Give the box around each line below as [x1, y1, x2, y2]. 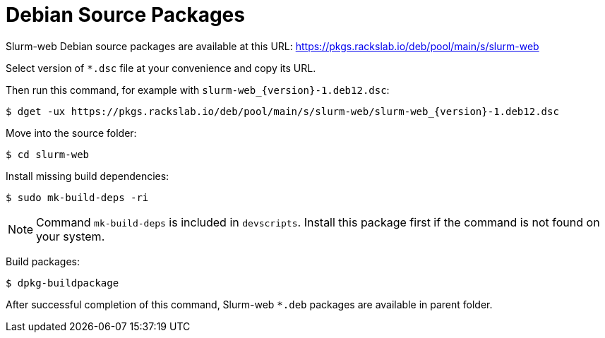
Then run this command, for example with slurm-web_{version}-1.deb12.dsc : [6, 83, 390, 96]
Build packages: [6, 255, 80, 267]
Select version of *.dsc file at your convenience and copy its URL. [6, 61, 316, 74]
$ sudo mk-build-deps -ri [6, 191, 149, 203]
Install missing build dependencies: [6, 169, 169, 182]
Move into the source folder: [6, 126, 137, 139]
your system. [36, 229, 105, 243]
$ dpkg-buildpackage [6, 277, 119, 289]
